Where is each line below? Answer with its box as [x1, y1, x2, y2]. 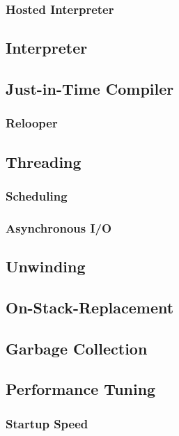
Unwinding [6, 256, 86, 277]
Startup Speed [6, 414, 88, 432]
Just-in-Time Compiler [6, 78, 174, 100]
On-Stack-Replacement [6, 296, 174, 318]
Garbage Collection [6, 337, 148, 359]
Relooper [6, 114, 58, 132]
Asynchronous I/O [6, 219, 112, 236]
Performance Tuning [6, 378, 156, 400]
